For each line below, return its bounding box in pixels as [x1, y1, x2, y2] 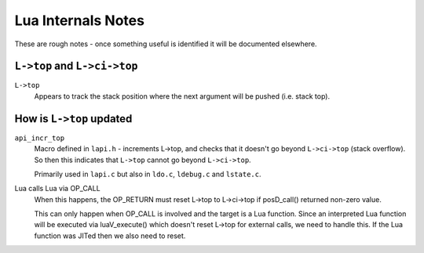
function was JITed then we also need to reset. [34, 231, 186, 240]
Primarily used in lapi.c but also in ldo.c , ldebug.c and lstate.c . [34, 169, 261, 179]
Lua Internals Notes [14, 12, 145, 29]
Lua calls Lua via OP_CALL [14, 184, 101, 193]
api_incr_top [14, 133, 65, 143]
